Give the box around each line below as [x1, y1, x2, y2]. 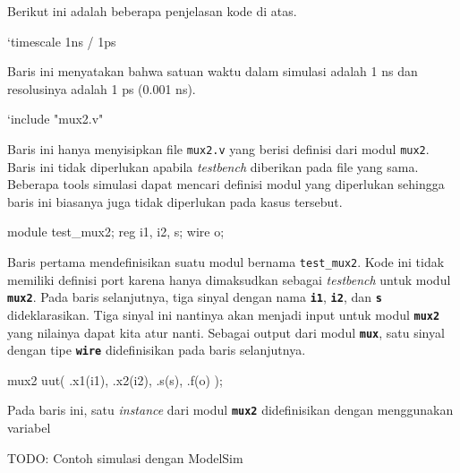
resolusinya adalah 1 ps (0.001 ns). [7, 79, 196, 98]
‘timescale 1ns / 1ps [7, 31, 116, 50]
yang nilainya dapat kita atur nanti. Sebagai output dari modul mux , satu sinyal [7, 322, 445, 341]
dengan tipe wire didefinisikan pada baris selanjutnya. [7, 340, 306, 359]
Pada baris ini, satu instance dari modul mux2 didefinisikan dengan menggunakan [7, 400, 454, 419]
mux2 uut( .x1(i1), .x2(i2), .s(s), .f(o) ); [7, 370, 223, 389]
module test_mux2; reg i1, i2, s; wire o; [7, 222, 225, 241]
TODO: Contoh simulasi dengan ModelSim [7, 448, 243, 467]
